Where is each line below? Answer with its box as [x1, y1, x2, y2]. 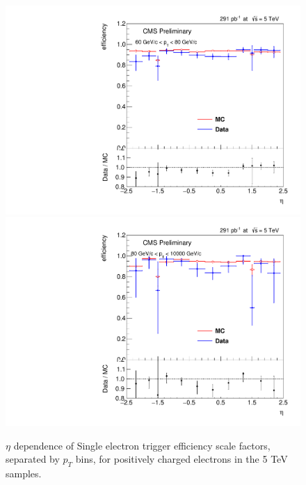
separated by [6, 452, 60, 466]
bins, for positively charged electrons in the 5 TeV [75, 452, 288, 466]
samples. [6, 466, 42, 480]
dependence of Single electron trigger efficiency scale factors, [13, 438, 271, 452]
